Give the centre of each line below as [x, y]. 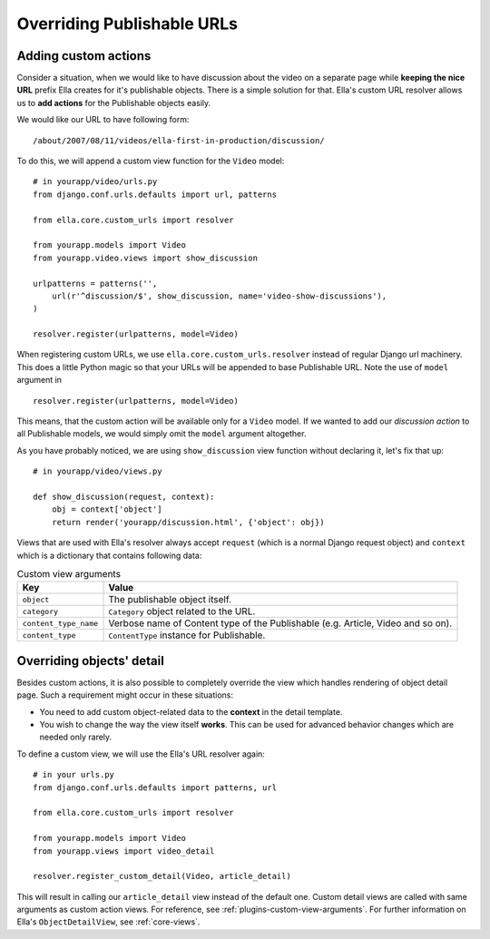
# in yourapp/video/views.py [98, 471]
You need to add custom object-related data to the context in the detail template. [191, 711]
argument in [39, 380]
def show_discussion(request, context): [124, 497]
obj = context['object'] [107, 509]
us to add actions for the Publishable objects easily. [114, 103]
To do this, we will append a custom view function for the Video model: [151, 161]
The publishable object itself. [170, 600]
